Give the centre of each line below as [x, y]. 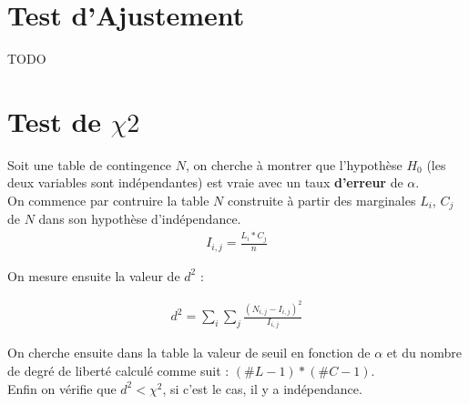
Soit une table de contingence [90, 164]
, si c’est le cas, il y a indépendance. [262, 388]
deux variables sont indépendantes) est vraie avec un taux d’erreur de [205, 182]
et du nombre [424, 353]
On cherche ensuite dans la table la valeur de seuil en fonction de [189, 353]
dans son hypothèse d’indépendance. [140, 219]
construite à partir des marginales [321, 201]
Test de [55, 121]
